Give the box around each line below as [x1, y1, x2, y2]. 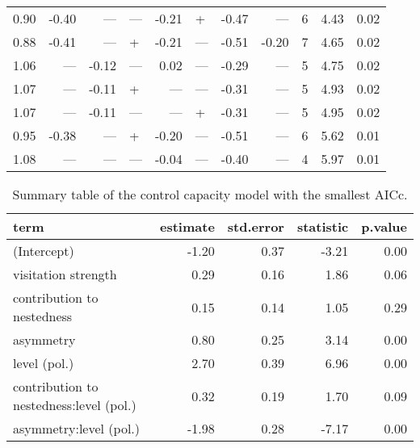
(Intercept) [13, 241, 74, 260]
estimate [160, 217, 215, 236]
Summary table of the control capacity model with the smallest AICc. [12, 185, 408, 203]
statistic [296, 217, 349, 236]
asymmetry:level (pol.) [13, 419, 141, 438]
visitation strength [13, 265, 117, 283]
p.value [361, 217, 407, 236]
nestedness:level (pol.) [13, 396, 136, 414]
